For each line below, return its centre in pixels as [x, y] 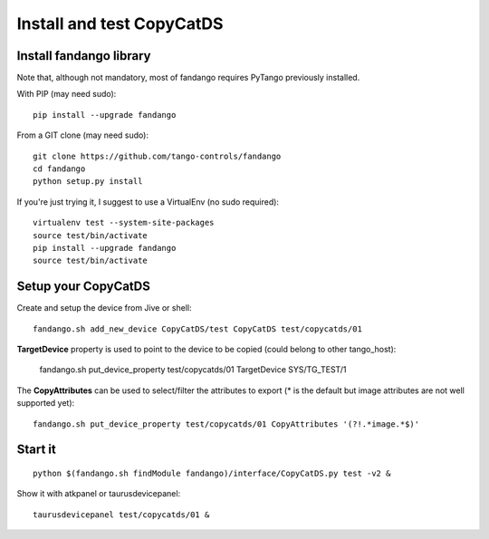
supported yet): [46, 403]
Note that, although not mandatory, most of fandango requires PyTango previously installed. [188, 78]
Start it [36, 450]
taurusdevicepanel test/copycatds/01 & [121, 515]
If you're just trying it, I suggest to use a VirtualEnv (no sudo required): [148, 202]
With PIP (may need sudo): [67, 94]
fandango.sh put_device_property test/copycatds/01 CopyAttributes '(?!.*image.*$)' [226, 424]
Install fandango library [84, 56]
